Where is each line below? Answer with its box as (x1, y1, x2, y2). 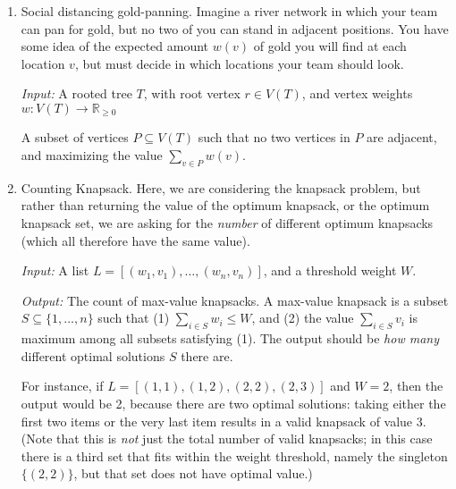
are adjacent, (367, 128, 437, 147)
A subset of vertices (21, 128, 129, 147)
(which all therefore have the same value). (21, 231, 250, 249)
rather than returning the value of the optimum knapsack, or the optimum (21, 196, 430, 215)
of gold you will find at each (253, 37, 407, 55)
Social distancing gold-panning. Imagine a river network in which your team (21, 2, 438, 20)
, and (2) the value (251, 308, 354, 327)
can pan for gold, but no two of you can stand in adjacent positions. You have (21, 19, 449, 38)
